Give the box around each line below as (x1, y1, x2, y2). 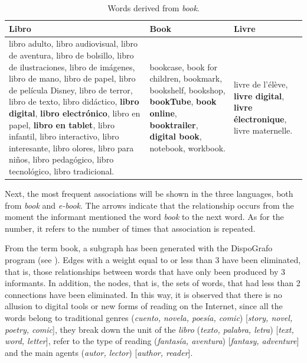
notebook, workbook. (149, 141, 226, 154)
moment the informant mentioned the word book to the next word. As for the (5, 210, 284, 223)
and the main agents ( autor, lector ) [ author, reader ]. (5, 346, 193, 358)
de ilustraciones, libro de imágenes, (9, 60, 135, 73)
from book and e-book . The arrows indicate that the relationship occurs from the (5, 199, 294, 211)
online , (149, 107, 177, 119)
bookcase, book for (149, 60, 217, 73)
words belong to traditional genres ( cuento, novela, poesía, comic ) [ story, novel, (5, 312, 293, 323)
